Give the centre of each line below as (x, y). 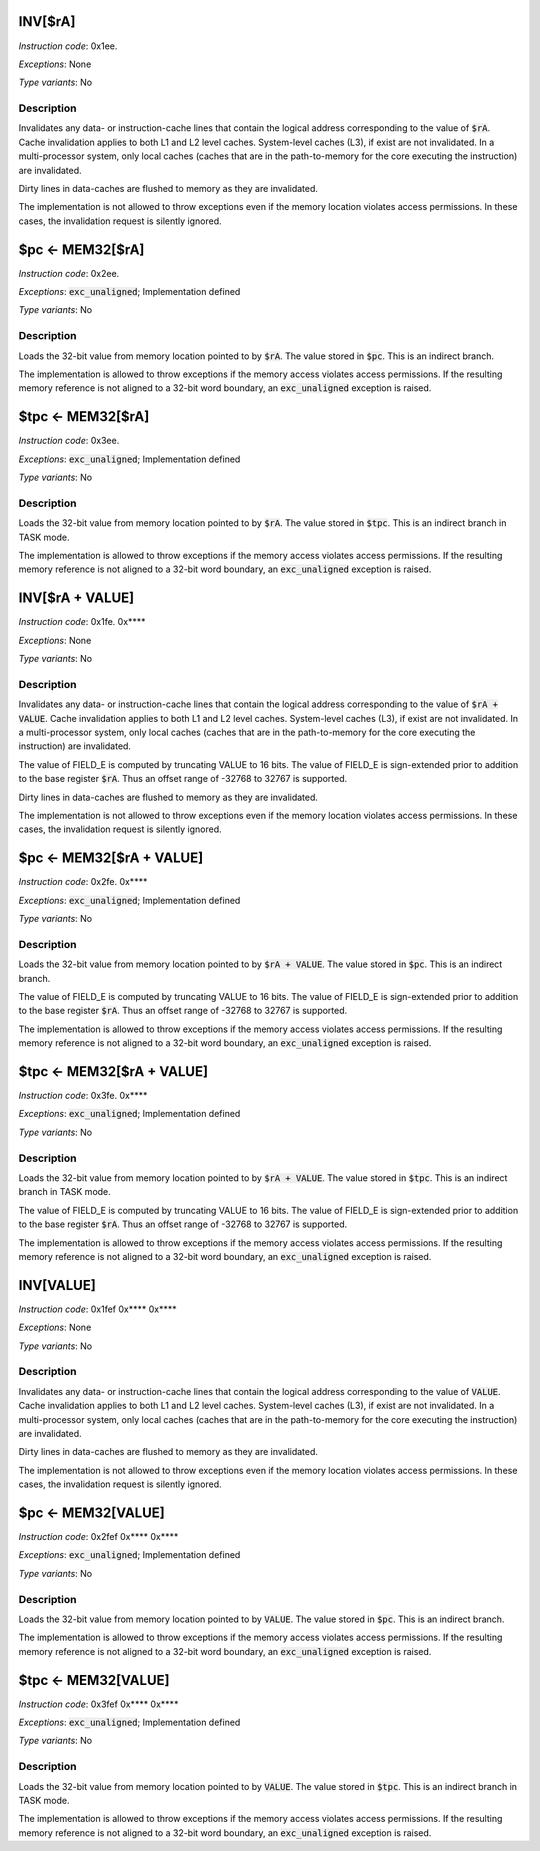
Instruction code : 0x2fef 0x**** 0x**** (98, 1536)
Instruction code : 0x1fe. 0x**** (82, 622)
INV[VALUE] (57, 1285)
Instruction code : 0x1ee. (68, 46)
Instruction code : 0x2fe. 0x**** (83, 882)
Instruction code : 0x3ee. (69, 441)
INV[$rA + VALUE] (76, 598)
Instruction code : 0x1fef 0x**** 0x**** (97, 1309)
